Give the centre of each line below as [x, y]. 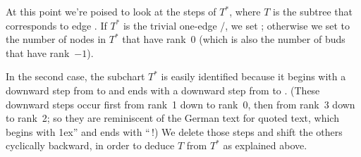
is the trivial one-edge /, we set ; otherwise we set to [237, 25]
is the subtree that [313, 11]
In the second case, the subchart [75, 76]
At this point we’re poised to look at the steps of [111, 11]
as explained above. [265, 145]
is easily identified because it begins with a [253, 76]
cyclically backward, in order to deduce [90, 145]
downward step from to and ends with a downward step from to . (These [163, 90]
